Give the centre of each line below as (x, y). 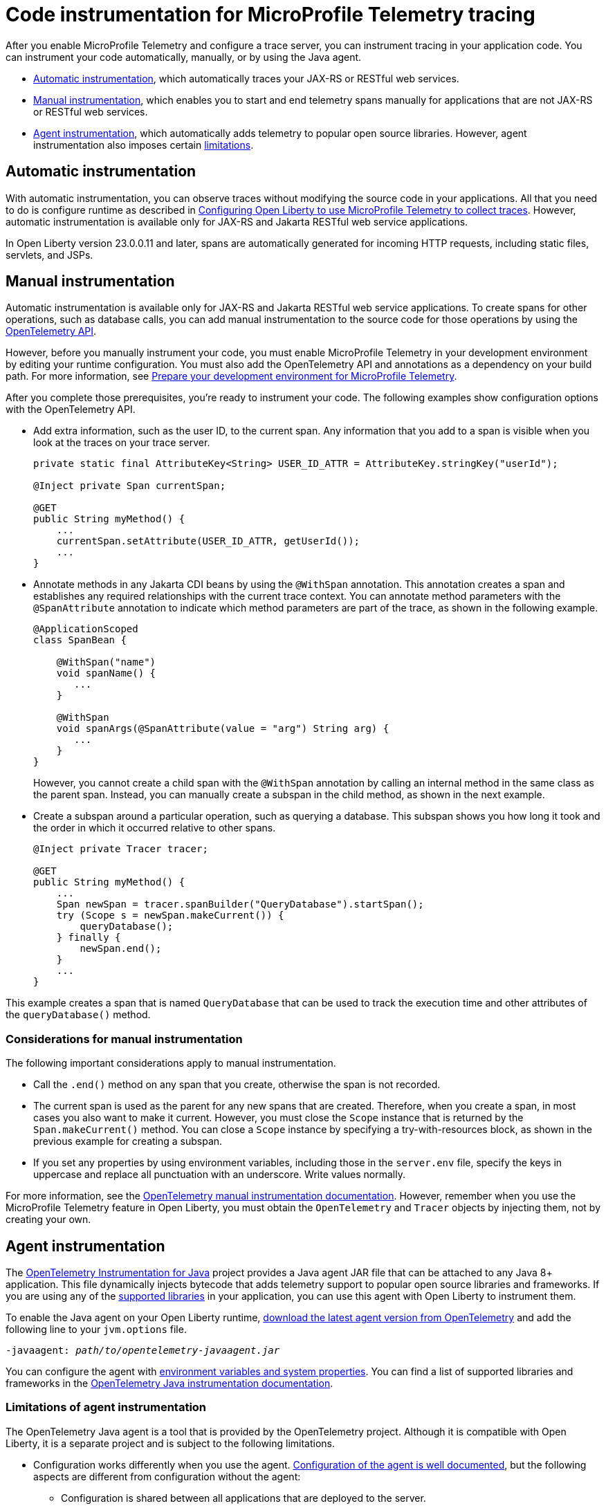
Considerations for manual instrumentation (124, 1039)
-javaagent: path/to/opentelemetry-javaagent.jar (143, 1351)
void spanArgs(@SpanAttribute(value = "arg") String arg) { (223, 729)
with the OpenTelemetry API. (71, 410)
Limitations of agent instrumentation (106, 1407)
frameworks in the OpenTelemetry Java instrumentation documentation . (169, 1383)
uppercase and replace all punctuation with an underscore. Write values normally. (219, 1175)
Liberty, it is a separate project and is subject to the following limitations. (171, 1443)
